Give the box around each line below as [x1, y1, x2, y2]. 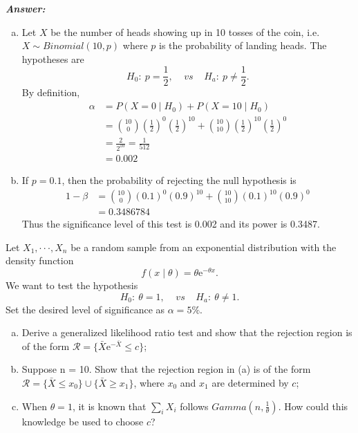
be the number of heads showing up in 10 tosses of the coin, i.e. [50, 24, 320, 39]
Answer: [6, 1, 46, 15]
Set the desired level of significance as [6, 302, 165, 316]
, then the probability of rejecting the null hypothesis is [62, 173, 296, 187]
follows [180, 398, 209, 413]
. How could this [278, 398, 348, 413]
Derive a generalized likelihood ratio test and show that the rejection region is [21, 325, 352, 340]
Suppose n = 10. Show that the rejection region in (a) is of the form [21, 362, 311, 376]
